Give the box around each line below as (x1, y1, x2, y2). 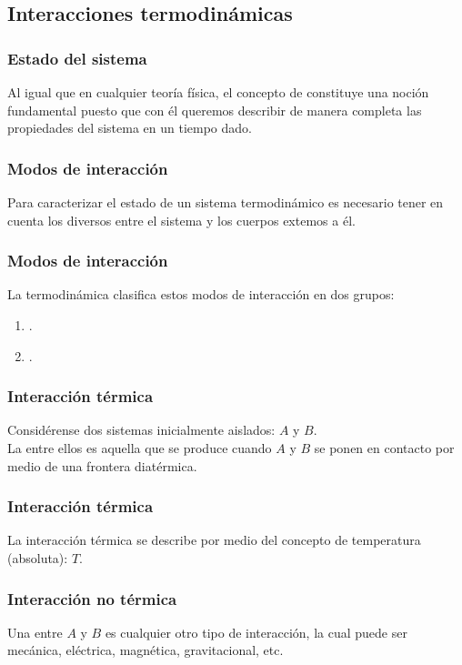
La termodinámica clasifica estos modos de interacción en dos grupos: (7, 285, 395, 304)
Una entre (7, 622, 63, 641)
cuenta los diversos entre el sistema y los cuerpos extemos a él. (7, 210, 356, 229)
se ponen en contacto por (314, 438, 455, 457)
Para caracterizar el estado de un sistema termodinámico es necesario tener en (7, 193, 444, 211)
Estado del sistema (7, 46, 147, 69)
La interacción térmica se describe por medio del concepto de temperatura (7, 530, 421, 549)
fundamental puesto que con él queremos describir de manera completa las (7, 100, 422, 119)
